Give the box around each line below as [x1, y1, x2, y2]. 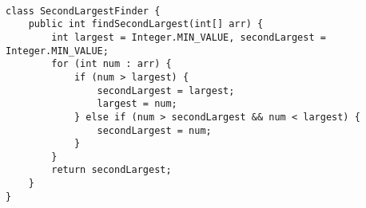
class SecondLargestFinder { [6, 5, 161, 17]
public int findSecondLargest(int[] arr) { [28, 18, 264, 30]
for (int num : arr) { [51, 58, 172, 70]
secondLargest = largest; [97, 84, 235, 96]
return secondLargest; [51, 164, 172, 176]
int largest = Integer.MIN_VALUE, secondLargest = [51, 31, 326, 43]
